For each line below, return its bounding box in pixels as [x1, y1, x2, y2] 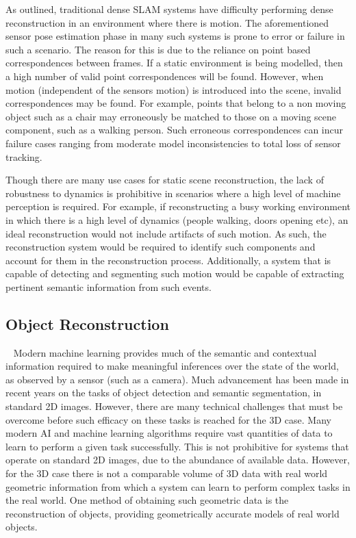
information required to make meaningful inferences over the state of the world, [5, 359, 339, 373]
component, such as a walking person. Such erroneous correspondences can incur [5, 123, 344, 137]
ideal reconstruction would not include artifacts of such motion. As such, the [5, 226, 327, 240]
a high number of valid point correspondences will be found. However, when [5, 68, 324, 83]
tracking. [5, 149, 42, 164]
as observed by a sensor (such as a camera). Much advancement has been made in [5, 372, 349, 386]
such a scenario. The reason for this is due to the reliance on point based [5, 42, 311, 56]
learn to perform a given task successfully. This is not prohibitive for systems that [5, 439, 349, 453]
